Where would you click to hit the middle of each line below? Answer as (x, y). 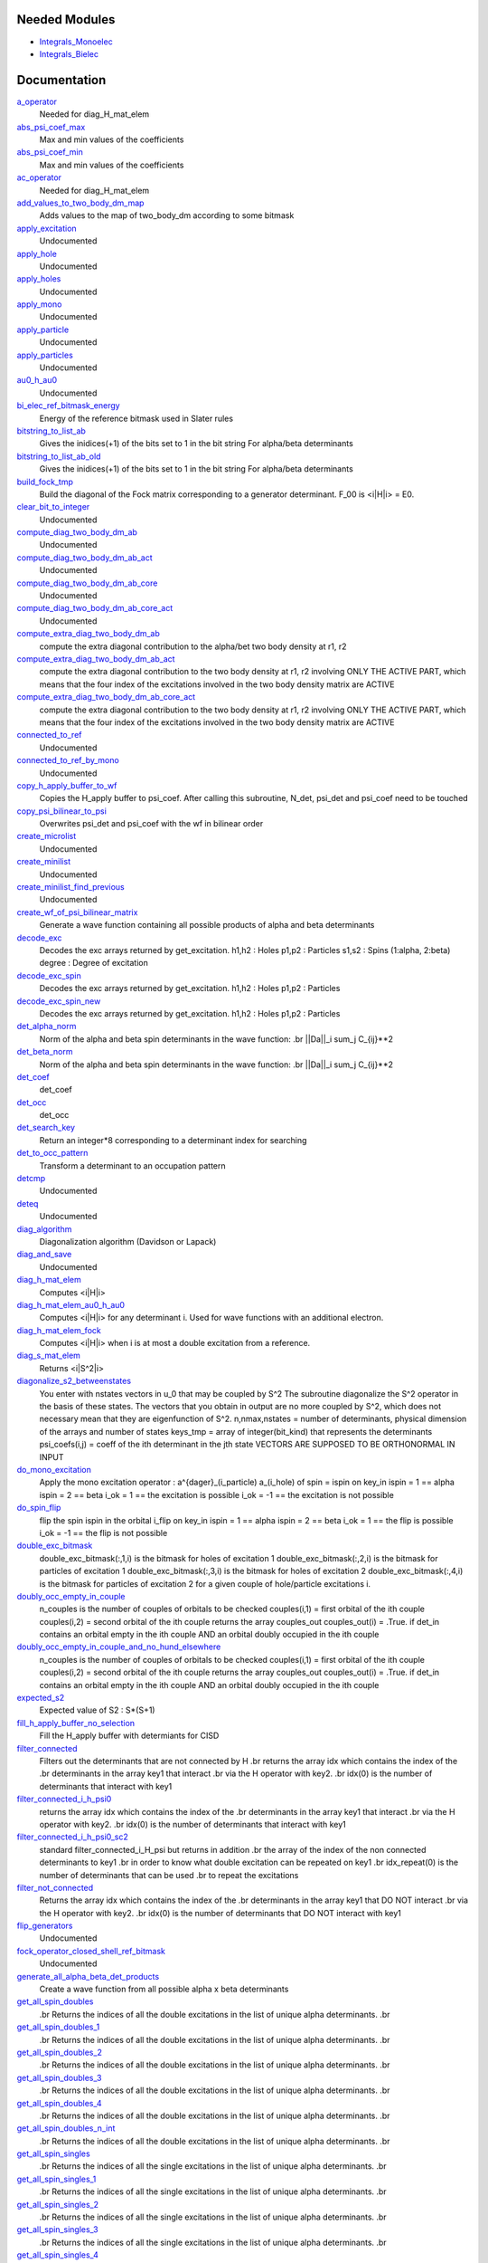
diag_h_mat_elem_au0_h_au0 (71, 1304)
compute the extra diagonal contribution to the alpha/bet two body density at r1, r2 (193, 646)
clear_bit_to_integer (53, 507)
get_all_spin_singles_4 (57, 2255)
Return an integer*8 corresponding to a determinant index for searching (173, 1140)
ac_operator (39, 177)
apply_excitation (47, 228)
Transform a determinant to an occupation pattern (132, 1165)
